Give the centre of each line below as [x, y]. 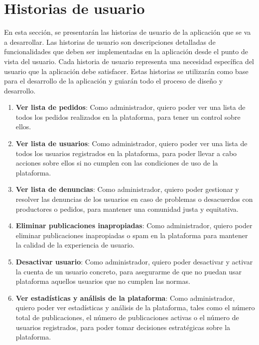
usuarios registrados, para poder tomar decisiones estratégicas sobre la [123, 327]
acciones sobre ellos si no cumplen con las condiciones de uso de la [117, 163]
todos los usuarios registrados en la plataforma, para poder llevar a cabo [126, 153]
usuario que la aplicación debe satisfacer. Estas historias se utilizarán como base [126, 71]
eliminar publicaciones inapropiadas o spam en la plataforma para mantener [132, 235]
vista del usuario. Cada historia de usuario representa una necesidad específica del [129, 61]
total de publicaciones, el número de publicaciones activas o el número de [127, 317]
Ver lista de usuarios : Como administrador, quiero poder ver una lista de [131, 143]
